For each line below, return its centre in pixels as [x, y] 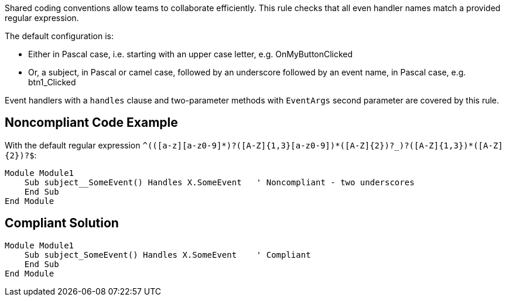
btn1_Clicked [52, 82]
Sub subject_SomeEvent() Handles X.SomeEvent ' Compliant [167, 255]
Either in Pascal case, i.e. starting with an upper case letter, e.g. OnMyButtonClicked [191, 54]
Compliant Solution [62, 223]
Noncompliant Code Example [91, 123]
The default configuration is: [59, 36]
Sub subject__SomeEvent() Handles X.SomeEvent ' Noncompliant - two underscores [219, 182]
